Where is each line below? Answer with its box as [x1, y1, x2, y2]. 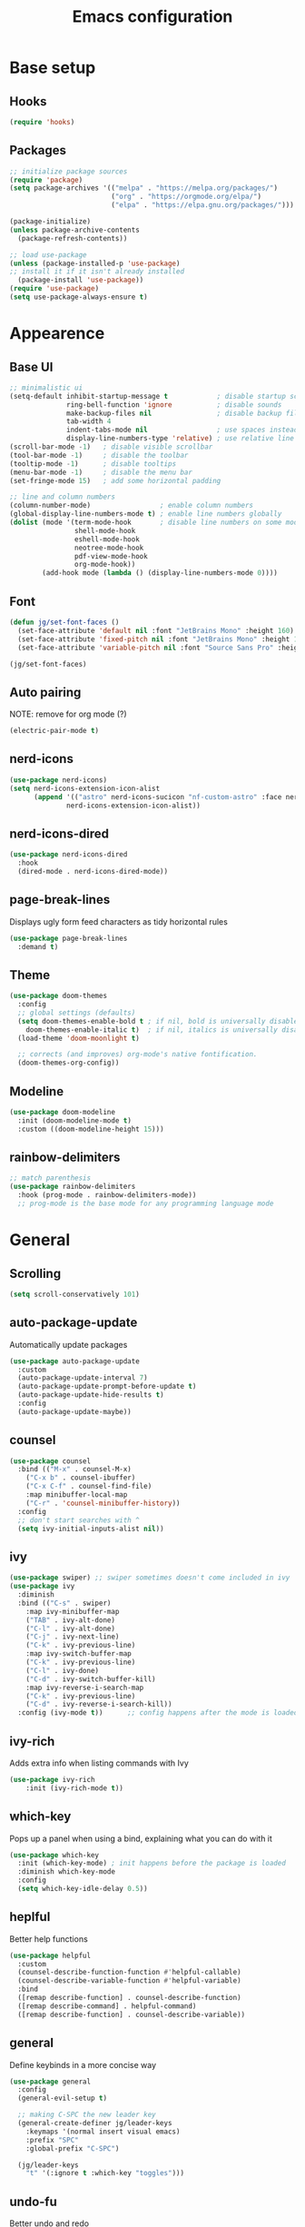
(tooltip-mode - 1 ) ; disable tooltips [9, 459, 177, 469]
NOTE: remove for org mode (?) [9, 708, 127, 719]
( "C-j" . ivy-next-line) [25, 1632, 120, 1641]
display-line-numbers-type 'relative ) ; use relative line [66, 434, 295, 443]
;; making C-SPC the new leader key [17, 2110, 156, 2120]
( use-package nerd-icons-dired [9, 850, 128, 859]
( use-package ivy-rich [9, 1775, 95, 1784]
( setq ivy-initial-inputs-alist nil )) [17, 1524, 165, 1533]
